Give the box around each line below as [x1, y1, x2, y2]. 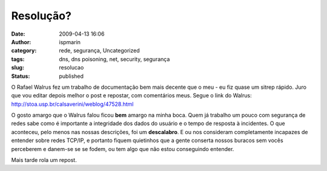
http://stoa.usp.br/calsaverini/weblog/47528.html [11, 100, 134, 108]
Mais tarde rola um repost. [11, 156, 77, 164]
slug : [11, 64, 24, 71]
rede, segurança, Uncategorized [59, 47, 140, 54]
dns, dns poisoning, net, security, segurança [59, 55, 170, 63]
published [59, 73, 84, 80]
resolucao [59, 64, 84, 71]
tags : [11, 55, 25, 63]
